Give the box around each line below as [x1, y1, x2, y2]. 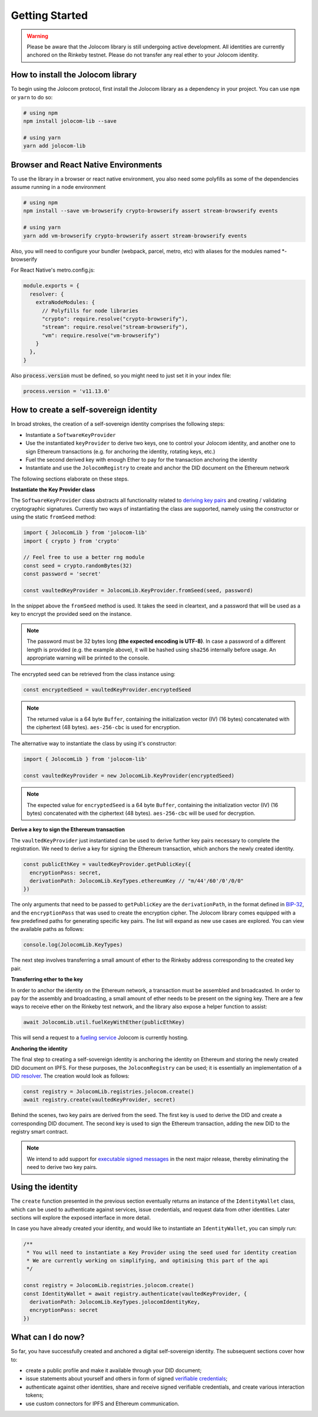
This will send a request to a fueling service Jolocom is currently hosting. [11, 1034, 188, 1041]
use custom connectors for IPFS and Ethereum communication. [25, 1400, 180, 1407]
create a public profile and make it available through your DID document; [25, 1367, 202, 1374]
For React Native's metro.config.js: [11, 266, 95, 274]
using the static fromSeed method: [11, 514, 97, 521]
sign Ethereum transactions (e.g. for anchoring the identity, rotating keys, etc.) [25, 448, 216, 455]
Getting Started [11, 9, 88, 22]
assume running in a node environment [11, 184, 106, 191]
